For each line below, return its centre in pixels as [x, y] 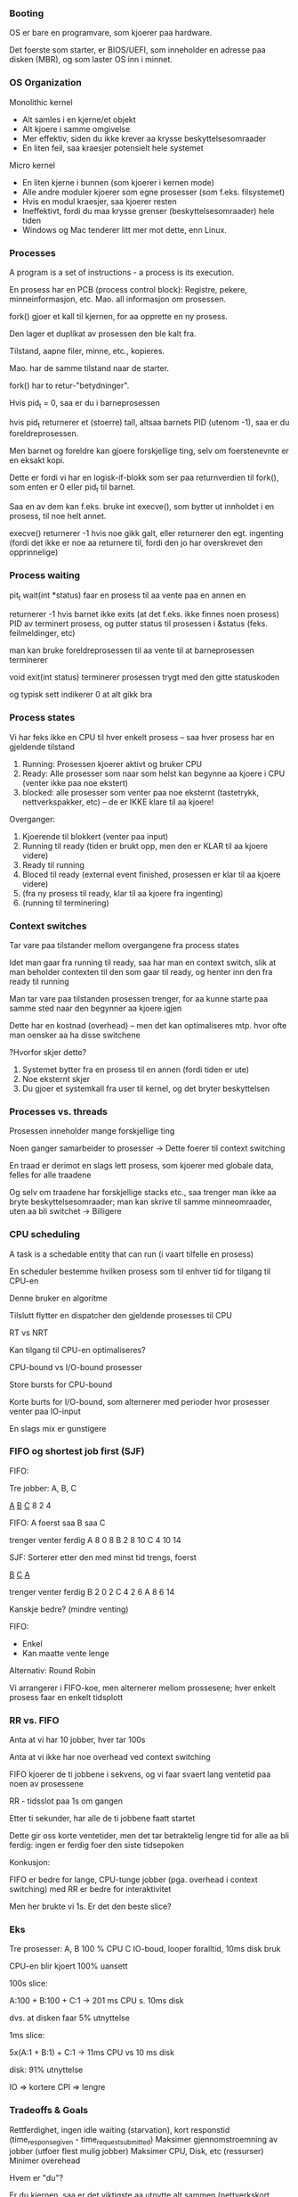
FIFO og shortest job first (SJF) [77, 1451]
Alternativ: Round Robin [52, 1670]
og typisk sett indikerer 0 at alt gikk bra [81, 695]
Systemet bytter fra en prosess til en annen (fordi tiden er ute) [136, 1070]
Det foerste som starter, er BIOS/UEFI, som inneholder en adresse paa [137, 50]
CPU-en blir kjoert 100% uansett [68, 1966]
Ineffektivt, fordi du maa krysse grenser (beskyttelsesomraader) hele [148, 211]
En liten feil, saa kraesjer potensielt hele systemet [113, 148]
